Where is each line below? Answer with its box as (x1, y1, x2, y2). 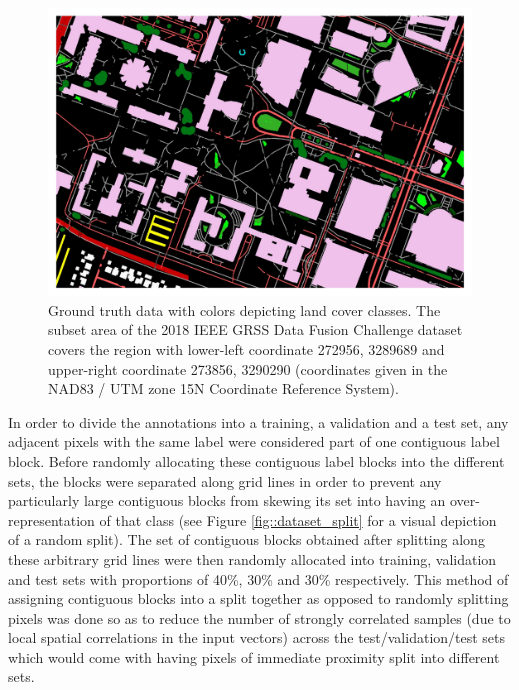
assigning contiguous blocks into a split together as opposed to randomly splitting (8, 588, 509, 609)
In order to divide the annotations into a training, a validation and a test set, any (8, 411, 509, 432)
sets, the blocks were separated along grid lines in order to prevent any (8, 470, 442, 491)
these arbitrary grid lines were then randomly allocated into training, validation (8, 548, 497, 569)
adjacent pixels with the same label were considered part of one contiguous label (8, 431, 500, 452)
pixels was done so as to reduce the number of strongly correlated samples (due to (8, 607, 511, 628)
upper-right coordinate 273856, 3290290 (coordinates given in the (48, 358, 448, 379)
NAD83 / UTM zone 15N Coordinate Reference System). (48, 378, 399, 399)
